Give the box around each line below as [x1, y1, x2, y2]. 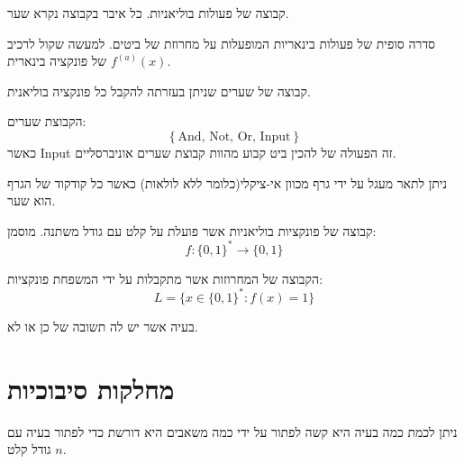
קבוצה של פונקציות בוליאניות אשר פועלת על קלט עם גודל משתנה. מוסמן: [7, 221, 377, 240]
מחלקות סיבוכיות [7, 369, 175, 406]
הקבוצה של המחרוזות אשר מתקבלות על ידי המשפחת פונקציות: [7, 268, 323, 287]
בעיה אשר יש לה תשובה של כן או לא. [7, 316, 198, 335]
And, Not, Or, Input [177, 130, 291, 143]
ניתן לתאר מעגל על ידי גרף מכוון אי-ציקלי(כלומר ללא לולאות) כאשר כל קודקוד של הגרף [7, 173, 448, 192]
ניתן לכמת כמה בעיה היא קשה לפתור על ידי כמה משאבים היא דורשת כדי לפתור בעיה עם [7, 422, 458, 441]
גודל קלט [7, 440, 51, 459]
